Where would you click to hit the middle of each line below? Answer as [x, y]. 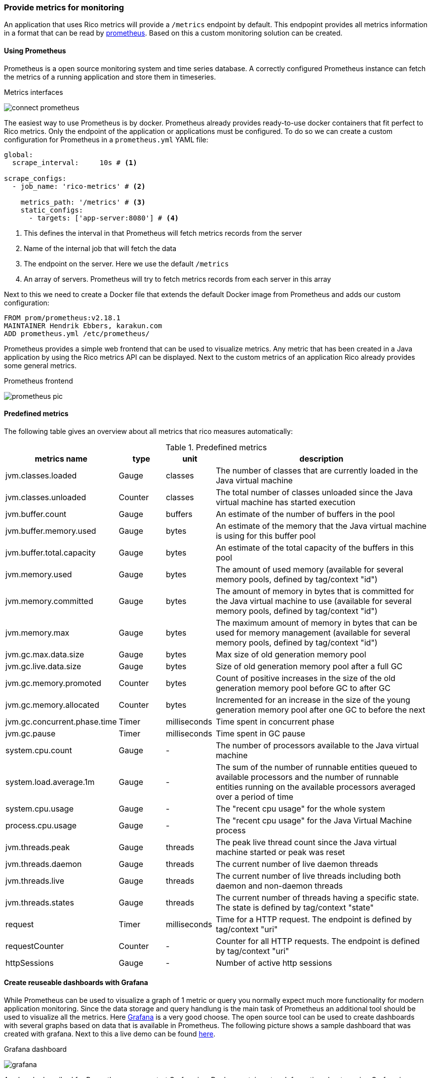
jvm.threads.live [35, 881]
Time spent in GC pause [261, 733]
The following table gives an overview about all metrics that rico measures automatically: [148, 431]
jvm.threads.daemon [44, 864]
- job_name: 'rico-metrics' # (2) [79, 186]
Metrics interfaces [34, 92]
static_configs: [52, 210]
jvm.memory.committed [49, 601]
